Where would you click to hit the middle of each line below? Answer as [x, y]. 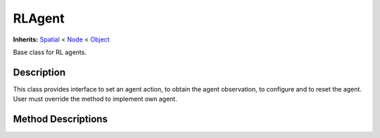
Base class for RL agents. [50, 52]
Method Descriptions [61, 119]
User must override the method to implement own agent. [95, 99]
